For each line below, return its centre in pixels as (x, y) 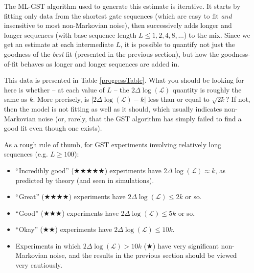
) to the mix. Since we (217, 34)
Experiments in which (48, 245)
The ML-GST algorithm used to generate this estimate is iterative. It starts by (122, 6)
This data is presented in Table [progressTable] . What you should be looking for (124, 80)
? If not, (238, 99)
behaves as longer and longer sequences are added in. (100, 63)
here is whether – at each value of (54, 89)
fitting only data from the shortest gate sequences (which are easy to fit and (118, 15)
